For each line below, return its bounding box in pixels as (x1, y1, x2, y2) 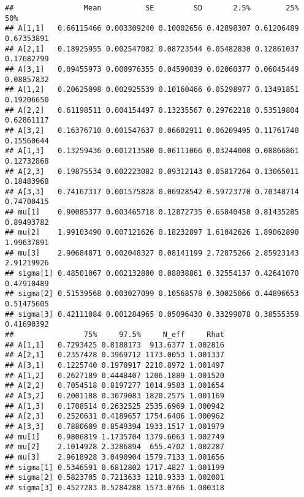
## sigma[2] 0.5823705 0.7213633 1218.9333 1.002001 (5, 473, 224, 482)
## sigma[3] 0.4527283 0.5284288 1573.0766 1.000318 (5, 483, 224, 492)
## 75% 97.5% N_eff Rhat (5, 330, 224, 339)
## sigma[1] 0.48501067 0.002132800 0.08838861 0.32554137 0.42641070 (5, 269, 299, 278)
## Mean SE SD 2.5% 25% (5, 4, 299, 12)
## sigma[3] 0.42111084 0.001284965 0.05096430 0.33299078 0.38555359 (5, 309, 299, 319)
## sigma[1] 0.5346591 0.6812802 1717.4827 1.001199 (5, 463, 224, 472)
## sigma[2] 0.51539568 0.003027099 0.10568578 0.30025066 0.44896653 (5, 289, 299, 298)
